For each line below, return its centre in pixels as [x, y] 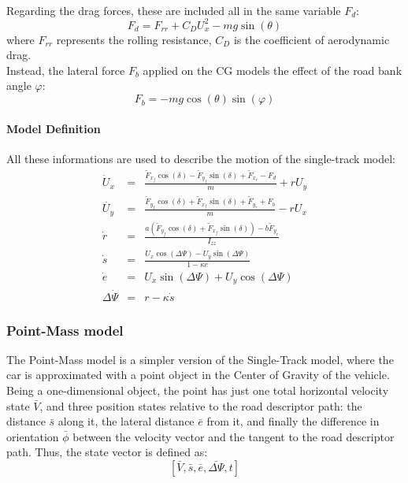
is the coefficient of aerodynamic [312, 39]
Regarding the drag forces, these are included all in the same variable [174, 10]
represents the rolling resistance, [134, 39]
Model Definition [54, 128]
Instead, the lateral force [66, 70]
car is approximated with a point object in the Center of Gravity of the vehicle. [198, 375]
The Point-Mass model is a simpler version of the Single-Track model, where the [200, 359]
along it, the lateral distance [126, 421]
